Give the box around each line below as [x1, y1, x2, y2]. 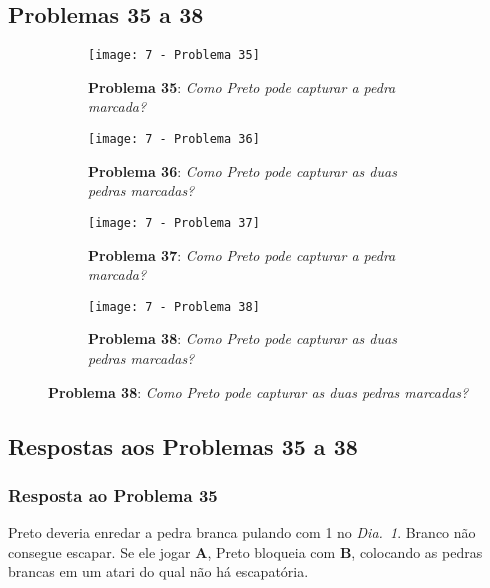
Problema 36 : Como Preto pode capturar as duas [88, 160, 397, 181]
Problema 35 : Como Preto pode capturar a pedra [88, 76, 396, 97]
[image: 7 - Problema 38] [88, 299, 260, 314]
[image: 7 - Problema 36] [88, 132, 260, 147]
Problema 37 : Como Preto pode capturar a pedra [88, 244, 396, 265]
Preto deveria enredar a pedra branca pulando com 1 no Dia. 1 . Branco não [8, 522, 476, 543]
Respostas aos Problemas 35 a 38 [8, 430, 358, 461]
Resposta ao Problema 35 [8, 482, 218, 507]
